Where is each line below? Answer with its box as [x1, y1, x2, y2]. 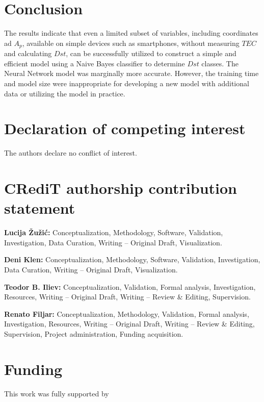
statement [4, 197, 75, 218]
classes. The [201, 58, 239, 68]
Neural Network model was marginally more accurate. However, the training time [4, 68, 259, 79]
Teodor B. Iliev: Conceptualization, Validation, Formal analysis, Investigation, [4, 281, 256, 292]
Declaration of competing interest [4, 118, 246, 139]
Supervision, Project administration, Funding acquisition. [4, 328, 183, 339]
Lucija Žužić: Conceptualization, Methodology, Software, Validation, [4, 227, 223, 238]
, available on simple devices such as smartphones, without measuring [22, 37, 240, 48]
